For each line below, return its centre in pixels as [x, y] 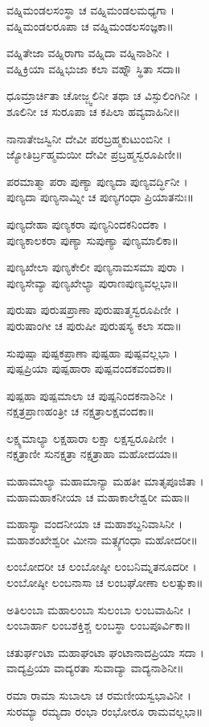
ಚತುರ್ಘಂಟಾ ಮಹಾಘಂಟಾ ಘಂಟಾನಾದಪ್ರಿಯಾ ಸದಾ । [105, 652]
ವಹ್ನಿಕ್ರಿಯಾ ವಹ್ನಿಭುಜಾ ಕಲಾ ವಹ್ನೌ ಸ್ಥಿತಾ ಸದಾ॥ [94, 68]
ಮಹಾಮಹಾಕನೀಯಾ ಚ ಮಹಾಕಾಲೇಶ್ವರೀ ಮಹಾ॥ [98, 496]
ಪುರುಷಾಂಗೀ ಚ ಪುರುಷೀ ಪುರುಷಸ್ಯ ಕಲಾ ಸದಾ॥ [94, 325]
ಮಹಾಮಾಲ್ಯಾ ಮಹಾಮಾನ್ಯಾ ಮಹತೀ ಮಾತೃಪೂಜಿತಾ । [105, 481]
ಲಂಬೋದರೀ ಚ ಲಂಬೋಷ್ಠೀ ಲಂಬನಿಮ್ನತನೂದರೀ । [102, 566]
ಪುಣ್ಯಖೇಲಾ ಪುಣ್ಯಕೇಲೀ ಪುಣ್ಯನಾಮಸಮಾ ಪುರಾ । [96, 267]
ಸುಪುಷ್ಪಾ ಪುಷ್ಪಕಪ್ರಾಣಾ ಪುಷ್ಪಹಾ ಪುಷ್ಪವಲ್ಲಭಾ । [92, 352]
